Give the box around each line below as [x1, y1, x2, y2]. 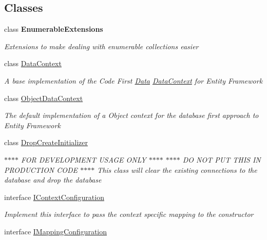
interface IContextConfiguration [4, 191, 104, 202]
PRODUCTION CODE [4, 164, 78, 175]
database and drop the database [4, 174, 102, 185]
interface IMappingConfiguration [4, 226, 107, 236]
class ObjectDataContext [4, 92, 83, 103]
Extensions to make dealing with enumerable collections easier [4, 41, 199, 51]
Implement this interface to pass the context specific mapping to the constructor [4, 209, 254, 219]
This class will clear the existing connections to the [97, 164, 257, 175]
